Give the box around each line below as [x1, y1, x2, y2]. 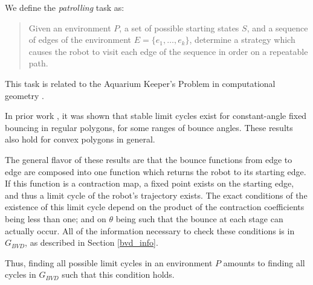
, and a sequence [247, 21, 308, 34]
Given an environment [28, 21, 111, 34]
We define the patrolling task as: [5, 1, 124, 13]
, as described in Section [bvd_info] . [25, 236, 158, 249]
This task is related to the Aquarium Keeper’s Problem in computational [5, 77, 276, 89]
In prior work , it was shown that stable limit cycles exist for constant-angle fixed [5, 109, 307, 122]
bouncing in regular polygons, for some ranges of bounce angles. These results [5, 121, 293, 133]
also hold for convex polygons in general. [5, 133, 155, 146]
